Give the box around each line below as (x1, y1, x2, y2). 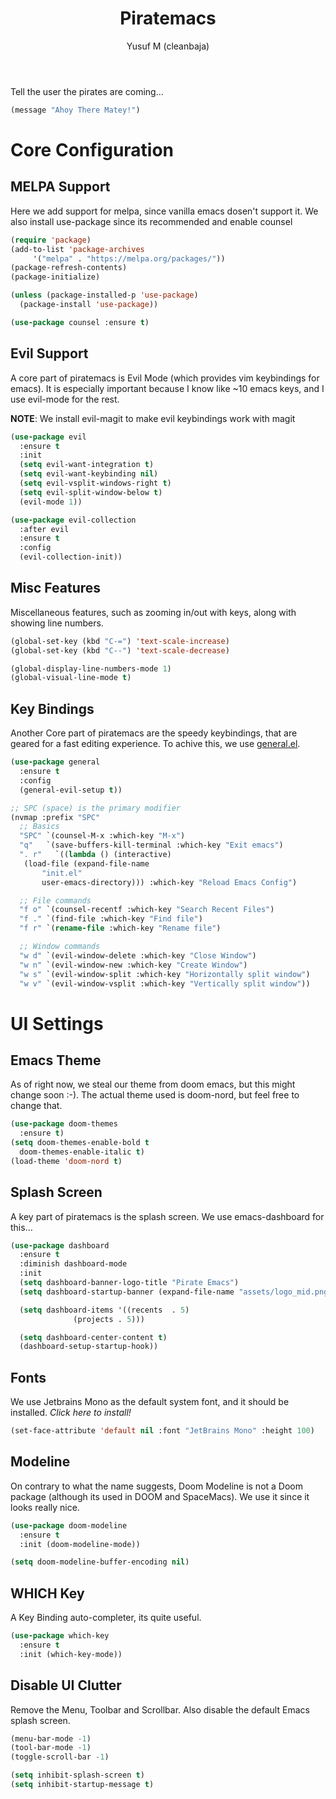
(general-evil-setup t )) (19, 785, 123, 795)
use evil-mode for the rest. (10, 393, 120, 405)
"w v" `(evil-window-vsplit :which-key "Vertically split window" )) (19, 978, 311, 989)
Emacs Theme (10, 1052, 102, 1069)
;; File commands (19, 895, 92, 906)
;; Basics (19, 822, 60, 832)
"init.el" (41, 868, 83, 878)
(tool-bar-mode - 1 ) (10, 1743, 92, 1753)
